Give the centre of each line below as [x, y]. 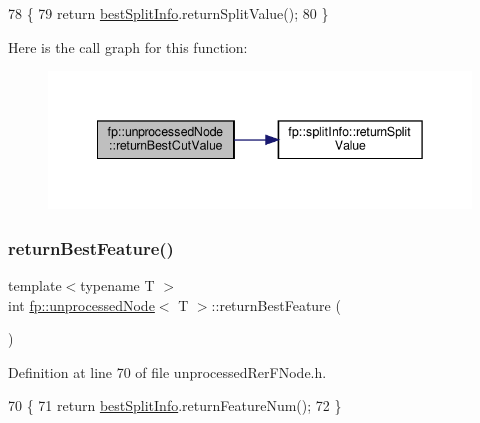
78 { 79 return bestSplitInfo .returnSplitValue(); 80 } [168, 13]
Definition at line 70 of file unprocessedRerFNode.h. [167, 371]
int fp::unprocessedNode [81, 304]
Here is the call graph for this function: [128, 46]
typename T [117, 284]
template [35, 284]
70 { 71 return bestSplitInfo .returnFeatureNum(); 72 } [175, 405]
